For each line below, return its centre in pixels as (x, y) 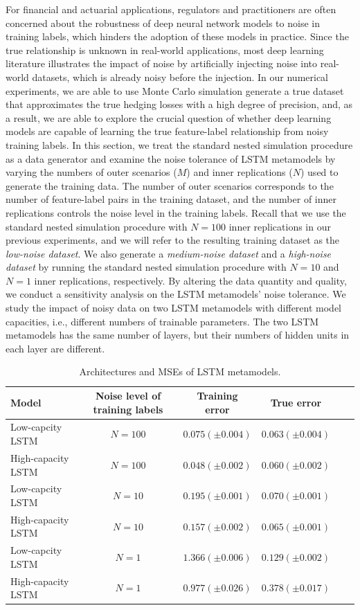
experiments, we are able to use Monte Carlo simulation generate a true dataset (175, 90)
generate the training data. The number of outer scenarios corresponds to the (170, 185)
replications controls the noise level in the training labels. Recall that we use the (176, 212)
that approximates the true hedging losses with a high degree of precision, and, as (179, 104)
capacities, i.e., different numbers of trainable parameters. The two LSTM (162, 321)
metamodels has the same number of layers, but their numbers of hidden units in (178, 335)
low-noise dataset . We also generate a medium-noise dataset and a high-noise (169, 253)
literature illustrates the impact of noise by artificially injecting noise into (162, 63)
